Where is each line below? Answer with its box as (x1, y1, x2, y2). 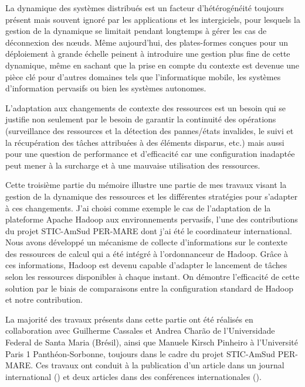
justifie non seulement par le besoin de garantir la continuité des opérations (5, 113, 276, 125)
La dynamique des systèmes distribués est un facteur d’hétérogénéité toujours (5, 2, 284, 13)
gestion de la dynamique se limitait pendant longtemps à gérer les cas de (5, 25, 267, 37)
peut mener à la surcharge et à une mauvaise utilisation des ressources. (5, 159, 260, 171)
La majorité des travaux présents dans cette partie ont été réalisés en (5, 313, 253, 325)
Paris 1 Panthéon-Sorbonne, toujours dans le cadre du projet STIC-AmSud (5, 347, 276, 359)
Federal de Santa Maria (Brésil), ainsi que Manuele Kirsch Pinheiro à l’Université (5, 336, 298, 348)
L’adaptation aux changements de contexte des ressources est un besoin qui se (5, 101, 286, 114)
